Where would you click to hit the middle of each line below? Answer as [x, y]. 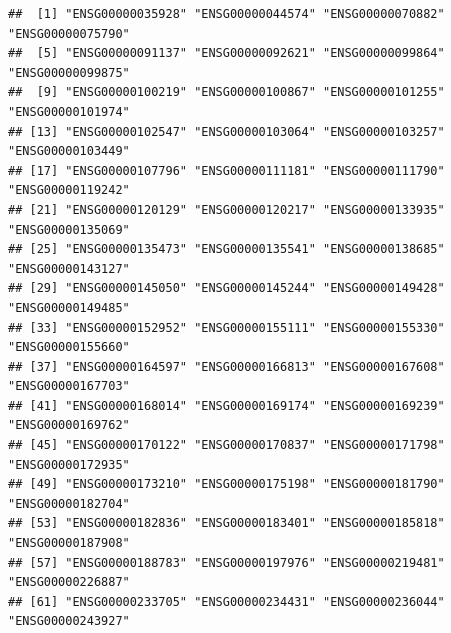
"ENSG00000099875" [69, 72]
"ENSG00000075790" [69, 33]
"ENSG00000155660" [69, 347]
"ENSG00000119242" [69, 190]
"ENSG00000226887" [69, 582]
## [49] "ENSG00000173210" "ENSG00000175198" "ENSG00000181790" [226, 484]
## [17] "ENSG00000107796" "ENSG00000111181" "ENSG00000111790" [226, 170]
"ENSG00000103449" [69, 151]
